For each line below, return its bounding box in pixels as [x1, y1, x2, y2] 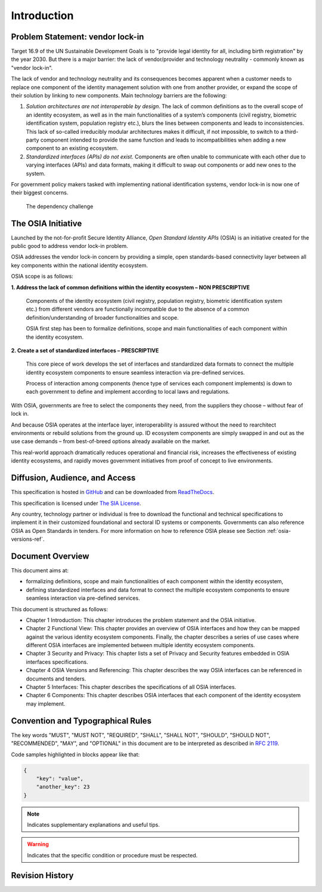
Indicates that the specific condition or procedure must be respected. [27, 851, 198, 859]
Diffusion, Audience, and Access [11, 473, 136, 483]
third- [284, 128, 299, 135]
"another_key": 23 [36, 783, 90, 790]
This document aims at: [11, 566, 69, 574]
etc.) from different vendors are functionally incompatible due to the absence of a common [26, 305, 250, 313]
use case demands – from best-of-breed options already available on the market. [11, 438, 211, 445]
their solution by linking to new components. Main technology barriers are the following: [11, 92, 227, 99]
